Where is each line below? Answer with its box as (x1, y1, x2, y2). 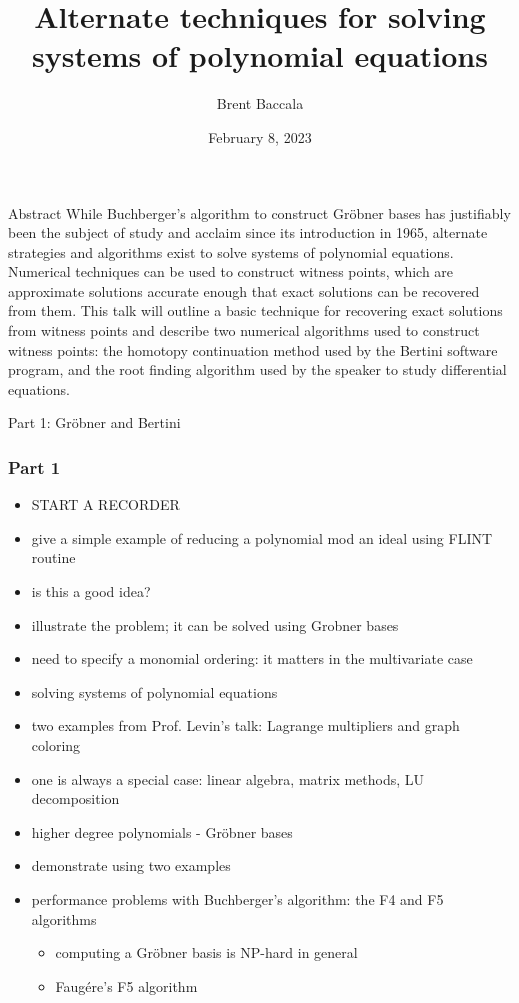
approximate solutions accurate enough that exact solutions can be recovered (8, 280, 480, 301)
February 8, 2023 (208, 126, 312, 147)
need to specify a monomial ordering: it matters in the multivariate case (31, 648, 473, 669)
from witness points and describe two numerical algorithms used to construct (8, 320, 480, 341)
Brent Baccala (216, 93, 304, 114)
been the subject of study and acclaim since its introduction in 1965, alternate (8, 222, 488, 243)
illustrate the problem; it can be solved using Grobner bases (31, 614, 399, 635)
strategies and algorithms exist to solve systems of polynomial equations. (8, 241, 454, 262)
